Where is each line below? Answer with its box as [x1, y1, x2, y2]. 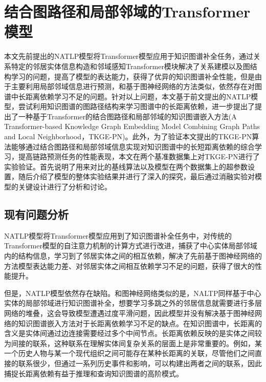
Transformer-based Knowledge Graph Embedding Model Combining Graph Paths [4, 121, 260, 132]
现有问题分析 [4, 206, 69, 222]
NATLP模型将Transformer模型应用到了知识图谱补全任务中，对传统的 [4, 230, 232, 241]
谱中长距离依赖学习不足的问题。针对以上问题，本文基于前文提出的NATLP [4, 91, 251, 101]
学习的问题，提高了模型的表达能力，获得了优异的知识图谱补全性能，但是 [11, 71, 255, 81]
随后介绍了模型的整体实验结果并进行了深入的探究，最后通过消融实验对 [18, 171, 255, 182]
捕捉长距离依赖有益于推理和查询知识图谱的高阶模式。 [4, 368, 183, 378]
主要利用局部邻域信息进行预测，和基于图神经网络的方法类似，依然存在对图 [11, 81, 262, 92]
